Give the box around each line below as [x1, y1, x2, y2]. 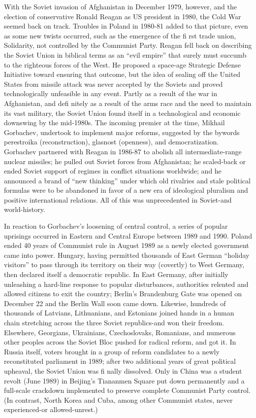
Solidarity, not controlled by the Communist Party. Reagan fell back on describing [4, 40, 252, 50]
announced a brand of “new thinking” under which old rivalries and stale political [4, 175, 251, 185]
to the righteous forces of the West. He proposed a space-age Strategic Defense [4, 59, 241, 70]
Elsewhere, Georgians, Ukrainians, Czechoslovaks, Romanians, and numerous [4, 327, 236, 337]
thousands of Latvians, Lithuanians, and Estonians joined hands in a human [4, 308, 234, 318]
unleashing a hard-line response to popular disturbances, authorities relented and [4, 279, 249, 289]
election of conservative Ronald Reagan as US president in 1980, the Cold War [4, 11, 241, 21]
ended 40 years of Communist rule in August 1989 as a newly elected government [4, 240, 249, 250]
